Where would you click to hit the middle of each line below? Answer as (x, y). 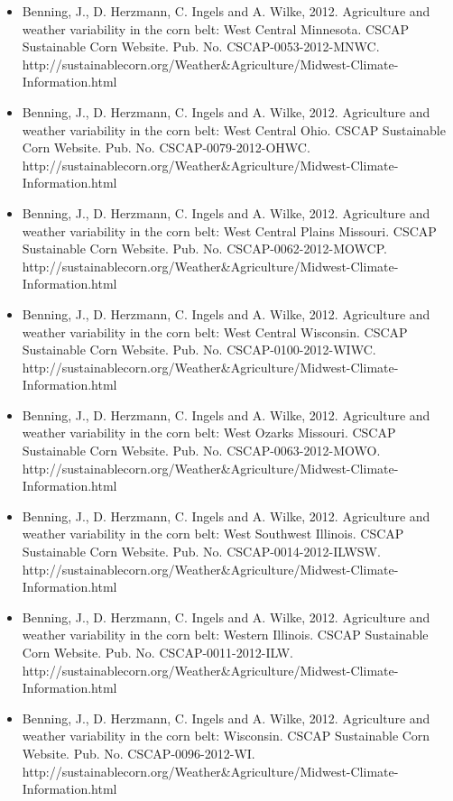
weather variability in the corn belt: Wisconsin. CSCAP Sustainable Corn (226, 736)
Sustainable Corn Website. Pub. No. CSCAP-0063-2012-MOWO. (201, 451)
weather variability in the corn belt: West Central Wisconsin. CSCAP (215, 331)
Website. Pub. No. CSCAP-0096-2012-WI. (139, 753)
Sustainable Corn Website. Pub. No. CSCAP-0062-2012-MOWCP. (204, 249)
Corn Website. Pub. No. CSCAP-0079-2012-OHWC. (166, 147)
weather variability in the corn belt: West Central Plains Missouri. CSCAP (229, 230)
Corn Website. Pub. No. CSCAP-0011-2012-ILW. (157, 652)
